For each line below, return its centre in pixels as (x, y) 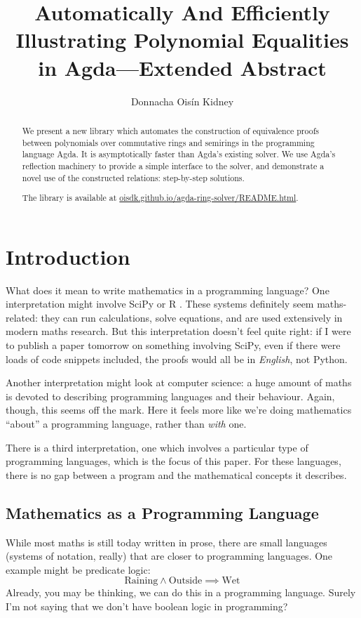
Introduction (68, 256)
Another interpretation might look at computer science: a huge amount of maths (179, 382)
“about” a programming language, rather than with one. (126, 423)
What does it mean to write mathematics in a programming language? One (168, 290)
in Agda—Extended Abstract (182, 67)
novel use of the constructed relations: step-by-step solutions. (133, 177)
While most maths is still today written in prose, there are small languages (166, 542)
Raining (141, 581)
